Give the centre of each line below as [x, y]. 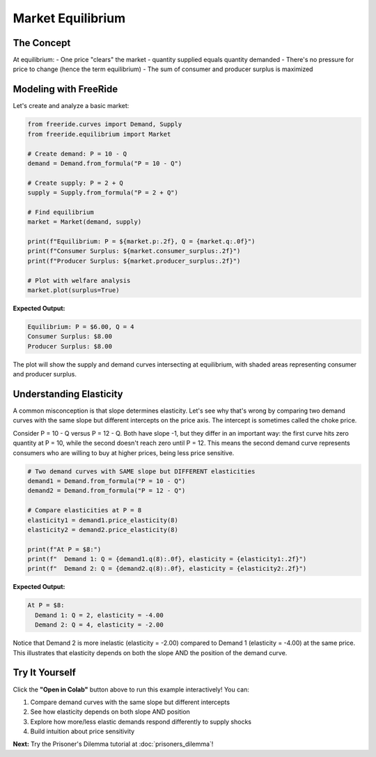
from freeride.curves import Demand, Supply [105, 124]
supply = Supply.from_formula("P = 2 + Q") [103, 193]
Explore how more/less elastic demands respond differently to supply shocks [141, 721]
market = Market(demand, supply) [85, 222]
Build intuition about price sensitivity [83, 731]
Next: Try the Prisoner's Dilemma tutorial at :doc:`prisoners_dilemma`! [113, 744]
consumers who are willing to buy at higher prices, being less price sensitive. [124, 452]
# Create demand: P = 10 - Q [77, 154]
